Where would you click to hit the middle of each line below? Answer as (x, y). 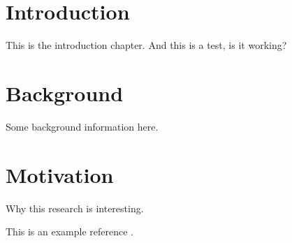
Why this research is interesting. (75, 208)
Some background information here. (82, 126)
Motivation (60, 174)
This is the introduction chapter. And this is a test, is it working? (146, 45)
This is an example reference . (70, 231)
